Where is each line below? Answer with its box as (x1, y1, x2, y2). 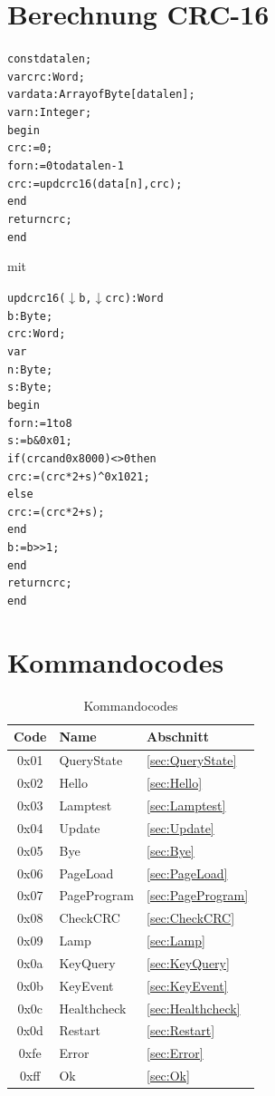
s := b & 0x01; (7, 434, 72, 448)
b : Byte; (7, 309, 53, 323)
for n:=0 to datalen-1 (7, 160, 124, 173)
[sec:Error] (147, 1043, 204, 1062)
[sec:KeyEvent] (147, 975, 228, 994)
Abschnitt (147, 727, 210, 746)
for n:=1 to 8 (7, 416, 72, 430)
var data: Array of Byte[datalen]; (7, 88, 195, 102)
